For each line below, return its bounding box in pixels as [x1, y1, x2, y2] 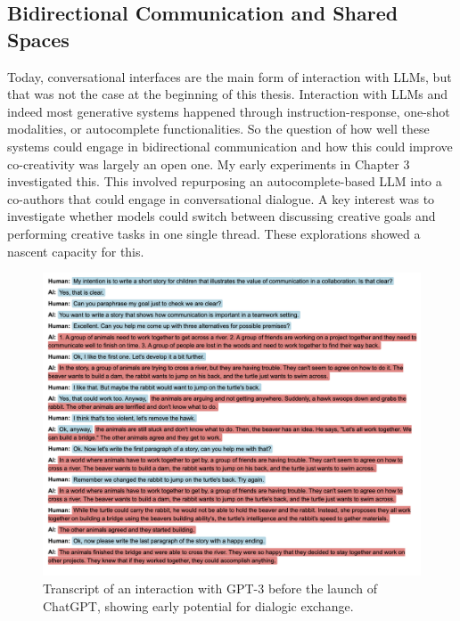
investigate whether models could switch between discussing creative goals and [7, 207, 436, 225]
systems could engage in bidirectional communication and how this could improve [7, 136, 453, 155]
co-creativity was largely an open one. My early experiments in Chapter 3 [7, 154, 410, 173]
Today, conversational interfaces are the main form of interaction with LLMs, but [7, 67, 452, 86]
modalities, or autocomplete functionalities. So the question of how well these [7, 119, 430, 138]
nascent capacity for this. [7, 241, 144, 260]
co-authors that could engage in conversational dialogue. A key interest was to [7, 189, 435, 208]
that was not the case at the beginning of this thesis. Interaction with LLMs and [7, 85, 448, 103]
